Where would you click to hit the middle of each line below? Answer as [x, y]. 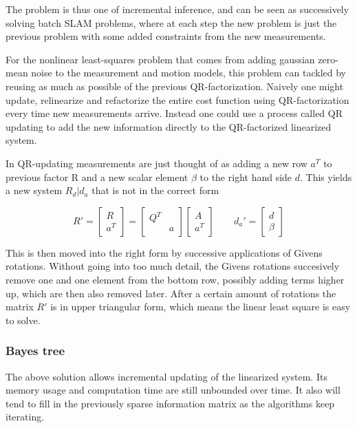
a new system [34, 190]
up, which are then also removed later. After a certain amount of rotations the [171, 293]
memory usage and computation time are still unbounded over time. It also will [173, 390]
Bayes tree [35, 351]
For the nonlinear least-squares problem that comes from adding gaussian [160, 59]
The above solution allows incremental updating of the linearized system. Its [166, 376]
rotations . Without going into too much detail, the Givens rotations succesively [173, 266]
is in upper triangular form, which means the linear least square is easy [201, 307]
